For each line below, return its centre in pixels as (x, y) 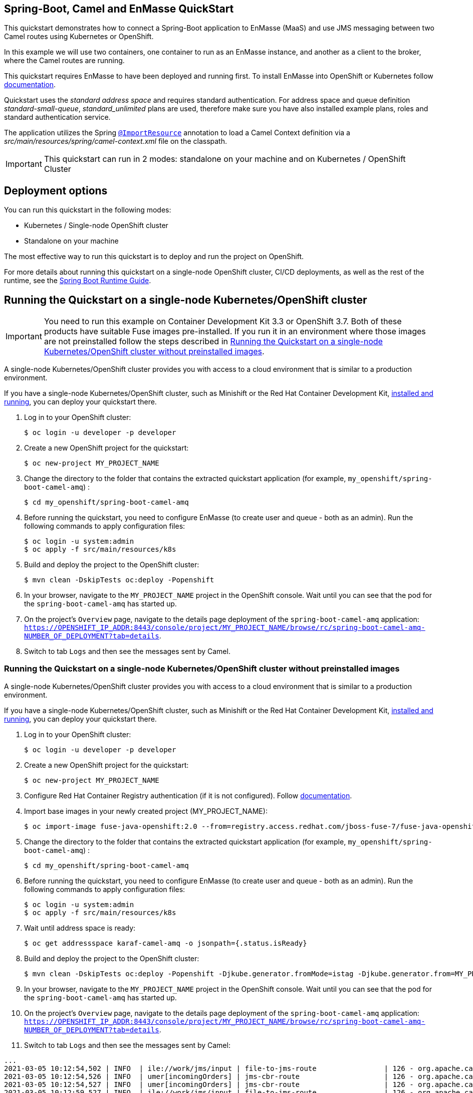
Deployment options (56, 190)
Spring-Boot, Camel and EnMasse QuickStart (119, 9)
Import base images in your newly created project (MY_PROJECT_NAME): (146, 811)
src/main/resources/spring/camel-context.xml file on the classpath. (115, 141)
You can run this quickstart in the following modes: (88, 210)
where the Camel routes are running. (64, 61)
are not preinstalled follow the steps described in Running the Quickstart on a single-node (213, 342)
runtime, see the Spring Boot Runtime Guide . (78, 281)
